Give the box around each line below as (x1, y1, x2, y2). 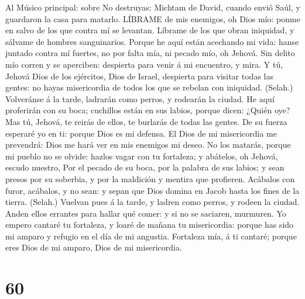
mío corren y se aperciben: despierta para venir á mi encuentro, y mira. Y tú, (5, 58, 283, 70)
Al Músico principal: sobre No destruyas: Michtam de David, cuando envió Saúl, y (5, 1, 300, 13)
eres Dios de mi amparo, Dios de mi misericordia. (5, 241, 182, 253)
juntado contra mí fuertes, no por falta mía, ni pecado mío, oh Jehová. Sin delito (5, 47, 295, 59)
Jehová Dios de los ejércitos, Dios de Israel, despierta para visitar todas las (5, 69, 273, 82)
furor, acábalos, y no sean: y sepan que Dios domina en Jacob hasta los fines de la (5, 184, 300, 196)
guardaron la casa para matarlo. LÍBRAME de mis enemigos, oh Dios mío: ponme (5, 12, 300, 25)
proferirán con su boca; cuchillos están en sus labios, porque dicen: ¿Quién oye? (5, 104, 290, 116)
